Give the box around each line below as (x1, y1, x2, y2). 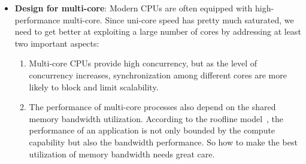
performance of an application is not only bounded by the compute (29, 124, 275, 136)
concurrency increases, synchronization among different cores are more (29, 68, 287, 81)
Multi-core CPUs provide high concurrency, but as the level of (29, 57, 257, 69)
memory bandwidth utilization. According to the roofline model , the (29, 112, 284, 124)
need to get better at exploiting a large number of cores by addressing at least (14, 25, 301, 38)
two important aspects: (14, 37, 99, 49)
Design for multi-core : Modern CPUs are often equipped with (14, 2, 253, 14)
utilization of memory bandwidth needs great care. (29, 147, 215, 160)
